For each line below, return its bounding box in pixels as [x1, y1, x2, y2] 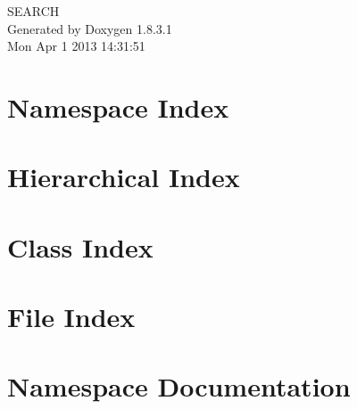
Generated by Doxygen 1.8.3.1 [7, 19, 172, 37]
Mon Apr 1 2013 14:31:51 [7, 37, 145, 55]
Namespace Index [7, 88, 229, 125]
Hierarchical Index [7, 159, 240, 195]
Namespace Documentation [7, 368, 351, 405]
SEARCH [7, 2, 60, 20]
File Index [7, 299, 136, 335]
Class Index [7, 228, 154, 265]
